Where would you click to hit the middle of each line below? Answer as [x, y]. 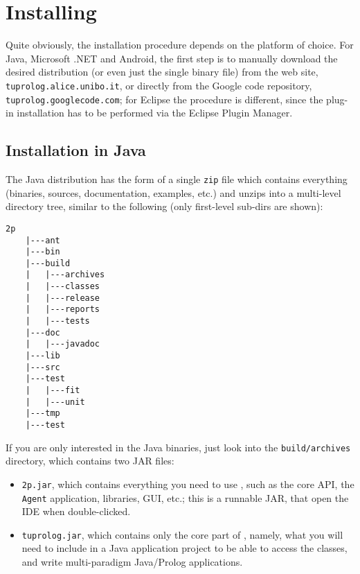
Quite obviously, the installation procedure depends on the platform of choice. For [180, 45]
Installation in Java [76, 150]
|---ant [43, 240]
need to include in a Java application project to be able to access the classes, [184, 548]
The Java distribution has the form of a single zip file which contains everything [177, 179]
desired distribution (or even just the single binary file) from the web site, [162, 72]
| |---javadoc [63, 344]
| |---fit [53, 391]
